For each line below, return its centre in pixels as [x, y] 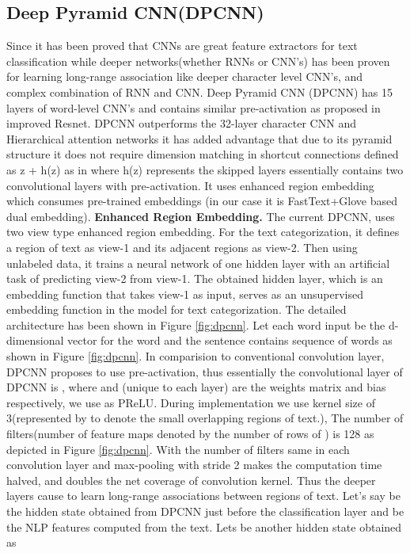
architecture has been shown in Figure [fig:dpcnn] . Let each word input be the [196, 324]
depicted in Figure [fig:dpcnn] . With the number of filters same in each [178, 449]
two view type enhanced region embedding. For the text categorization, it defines [203, 232]
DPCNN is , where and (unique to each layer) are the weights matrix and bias [196, 387]
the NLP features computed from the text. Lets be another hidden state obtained [204, 526]
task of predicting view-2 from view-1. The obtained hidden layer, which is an [195, 278]
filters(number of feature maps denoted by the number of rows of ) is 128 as [190, 434]
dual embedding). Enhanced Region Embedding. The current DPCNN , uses [201, 216]
